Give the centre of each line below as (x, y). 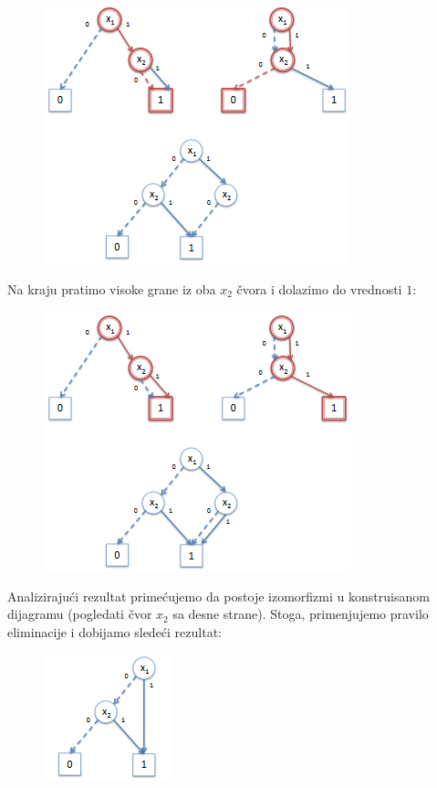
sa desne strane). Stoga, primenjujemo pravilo (301, 614)
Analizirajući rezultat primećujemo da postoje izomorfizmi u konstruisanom (218, 596)
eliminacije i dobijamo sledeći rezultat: (115, 631)
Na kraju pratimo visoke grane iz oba (112, 288)
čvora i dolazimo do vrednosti (319, 288)
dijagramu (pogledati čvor (80, 614)
